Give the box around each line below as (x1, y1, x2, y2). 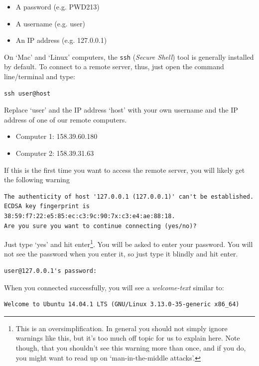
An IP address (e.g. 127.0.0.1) (15, 35, 107, 45)
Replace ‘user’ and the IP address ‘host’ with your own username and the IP (4, 105, 238, 115)
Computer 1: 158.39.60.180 (15, 131, 98, 141)
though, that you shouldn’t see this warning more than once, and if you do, (15, 342, 246, 353)
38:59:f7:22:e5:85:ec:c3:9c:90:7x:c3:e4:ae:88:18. (4, 212, 175, 220)
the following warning (4, 174, 70, 185)
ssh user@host (4, 90, 51, 97)
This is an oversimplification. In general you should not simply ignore (15, 323, 228, 333)
